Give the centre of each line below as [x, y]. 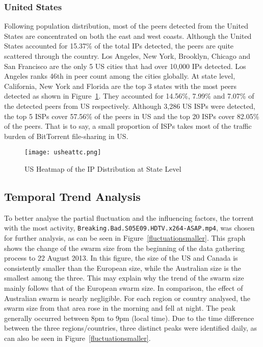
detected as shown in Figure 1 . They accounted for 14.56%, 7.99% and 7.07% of [129, 96]
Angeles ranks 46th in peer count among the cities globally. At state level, [120, 76]
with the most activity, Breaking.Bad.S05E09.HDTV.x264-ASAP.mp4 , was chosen [129, 228]
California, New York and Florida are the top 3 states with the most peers [121, 86]
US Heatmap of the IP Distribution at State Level [103, 169]
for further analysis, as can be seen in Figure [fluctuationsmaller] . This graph [125, 238]
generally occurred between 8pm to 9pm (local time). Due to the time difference [129, 318]
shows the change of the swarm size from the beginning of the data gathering [125, 248]
